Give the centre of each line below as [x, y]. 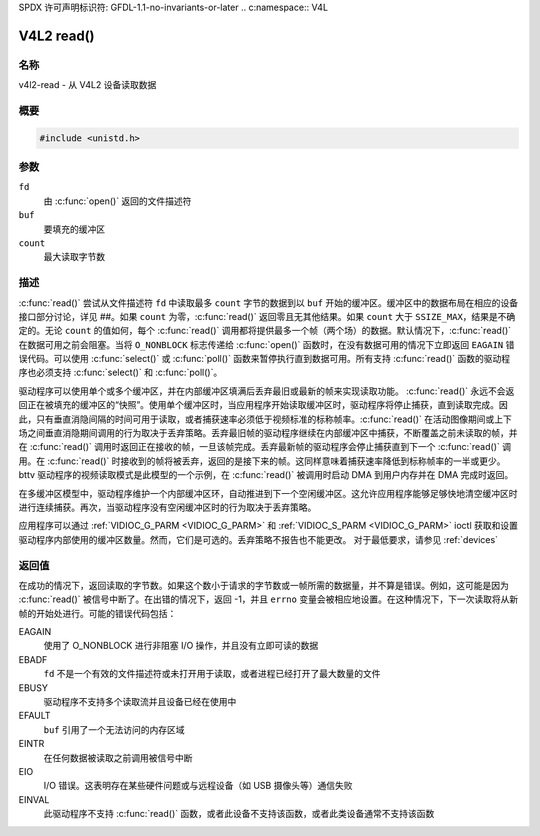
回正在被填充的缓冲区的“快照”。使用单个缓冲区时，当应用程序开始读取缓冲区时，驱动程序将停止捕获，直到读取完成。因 [263, 405]
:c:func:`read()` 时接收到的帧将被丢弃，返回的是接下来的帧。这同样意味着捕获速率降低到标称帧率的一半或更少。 [276, 461]
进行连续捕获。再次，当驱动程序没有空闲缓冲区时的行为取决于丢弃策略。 [167, 507]
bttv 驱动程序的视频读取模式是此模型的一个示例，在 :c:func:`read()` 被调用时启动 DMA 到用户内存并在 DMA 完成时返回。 [266, 475]
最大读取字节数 [74, 257]
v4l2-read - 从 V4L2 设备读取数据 [87, 85]
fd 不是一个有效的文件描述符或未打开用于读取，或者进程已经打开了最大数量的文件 [212, 674]
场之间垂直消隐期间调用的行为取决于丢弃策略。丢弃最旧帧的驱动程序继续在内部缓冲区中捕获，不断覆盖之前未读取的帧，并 [268, 433]
